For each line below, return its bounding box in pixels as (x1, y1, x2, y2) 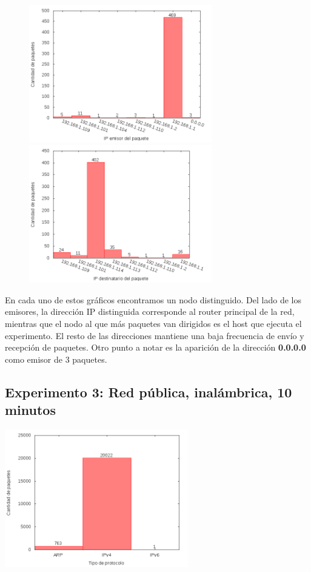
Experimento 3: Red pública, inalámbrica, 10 (5, 382, 292, 401)
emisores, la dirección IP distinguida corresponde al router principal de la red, (5, 305, 295, 318)
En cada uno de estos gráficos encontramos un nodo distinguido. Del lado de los (5, 293, 301, 306)
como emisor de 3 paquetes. (5, 352, 107, 365)
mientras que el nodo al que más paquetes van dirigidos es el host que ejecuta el (5, 317, 302, 329)
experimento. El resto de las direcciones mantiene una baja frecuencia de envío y (5, 329, 304, 342)
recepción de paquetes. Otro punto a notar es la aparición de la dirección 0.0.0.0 (5, 341, 306, 354)
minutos (5, 400, 56, 419)
